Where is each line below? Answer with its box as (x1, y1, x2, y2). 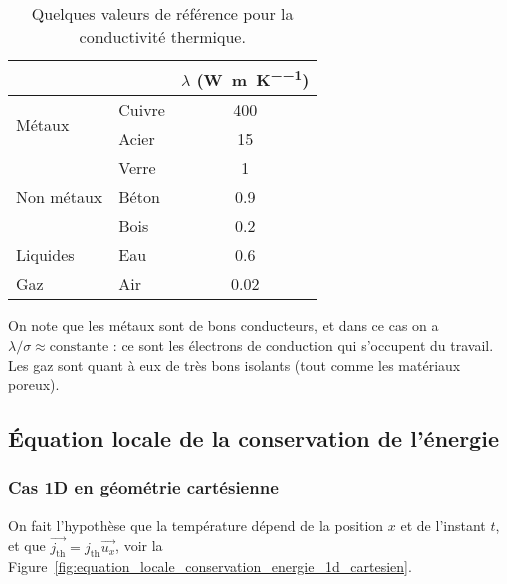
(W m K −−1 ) (196, 65, 310, 92)
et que (8, 535, 46, 556)
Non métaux (16, 185, 103, 209)
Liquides (16, 243, 75, 267)
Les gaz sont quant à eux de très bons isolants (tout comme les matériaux (8, 354, 461, 375)
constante (49, 339, 109, 354)
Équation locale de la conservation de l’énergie (8, 423, 499, 454)
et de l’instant (400, 514, 486, 535)
